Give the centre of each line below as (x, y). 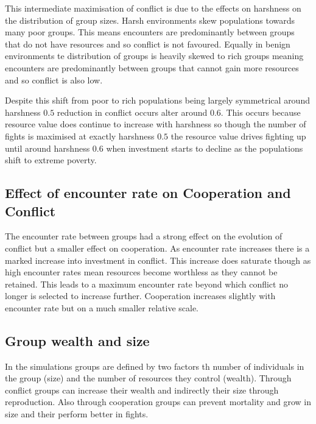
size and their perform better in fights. (77, 414)
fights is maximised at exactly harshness (80, 136)
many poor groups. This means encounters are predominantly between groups (150, 32)
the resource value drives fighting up (238, 136)
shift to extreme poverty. (51, 160)
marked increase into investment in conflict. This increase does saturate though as (158, 260)
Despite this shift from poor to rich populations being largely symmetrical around (157, 100)
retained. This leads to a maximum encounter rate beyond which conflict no (146, 284)
